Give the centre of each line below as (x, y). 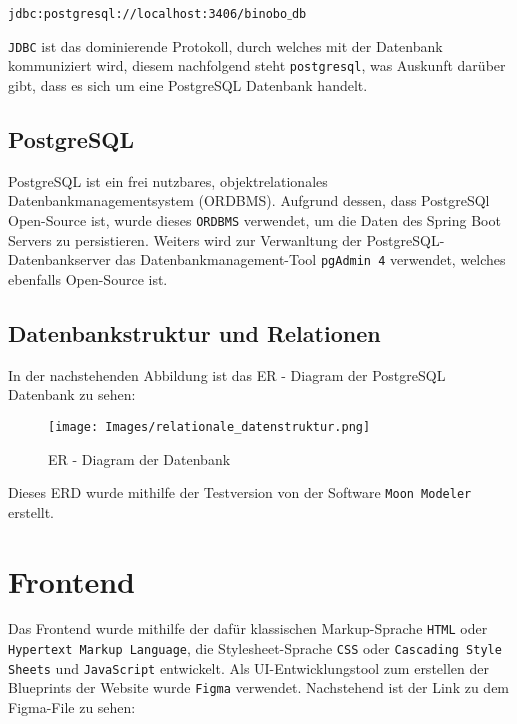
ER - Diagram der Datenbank (139, 458)
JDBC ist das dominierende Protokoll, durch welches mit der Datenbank (225, 45)
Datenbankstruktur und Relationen (194, 332)
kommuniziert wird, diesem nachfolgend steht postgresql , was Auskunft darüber (257, 65)
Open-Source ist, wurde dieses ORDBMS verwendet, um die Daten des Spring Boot (254, 219)
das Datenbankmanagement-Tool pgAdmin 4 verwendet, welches (310, 259)
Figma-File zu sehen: (72, 707)
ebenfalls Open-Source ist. (88, 278)
